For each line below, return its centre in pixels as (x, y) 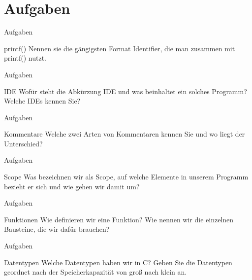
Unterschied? (23, 143)
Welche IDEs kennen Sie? (42, 101)
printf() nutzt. (25, 58)
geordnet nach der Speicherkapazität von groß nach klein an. (95, 272)
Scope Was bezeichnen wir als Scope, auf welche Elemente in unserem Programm (126, 177)
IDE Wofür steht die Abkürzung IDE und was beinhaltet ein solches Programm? (126, 91)
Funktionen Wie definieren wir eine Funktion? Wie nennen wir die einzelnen (119, 219)
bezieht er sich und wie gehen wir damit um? (72, 186)
